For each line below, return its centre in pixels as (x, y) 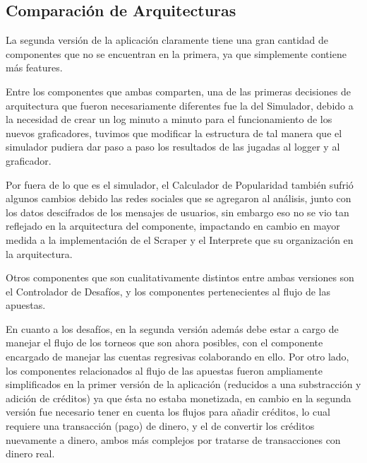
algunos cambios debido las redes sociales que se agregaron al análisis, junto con (179, 198)
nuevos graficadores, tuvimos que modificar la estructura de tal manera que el (174, 133)
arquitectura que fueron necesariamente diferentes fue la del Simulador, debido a (180, 105)
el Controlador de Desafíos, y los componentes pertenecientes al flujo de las (168, 291)
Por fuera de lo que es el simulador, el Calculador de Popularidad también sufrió (180, 184)
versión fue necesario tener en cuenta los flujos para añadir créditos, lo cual (168, 412)
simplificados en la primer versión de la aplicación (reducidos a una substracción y (183, 384)
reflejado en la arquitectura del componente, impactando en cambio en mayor (173, 226)
